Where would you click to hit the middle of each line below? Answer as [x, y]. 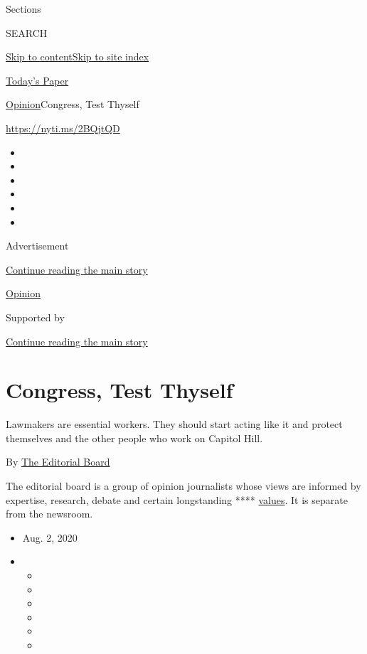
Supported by [35, 317]
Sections [23, 9]
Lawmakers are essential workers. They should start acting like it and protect [174, 424]
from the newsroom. [49, 514]
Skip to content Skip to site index [78, 57]
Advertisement [37, 246]
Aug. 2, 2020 [50, 537]
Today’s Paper [37, 80]
